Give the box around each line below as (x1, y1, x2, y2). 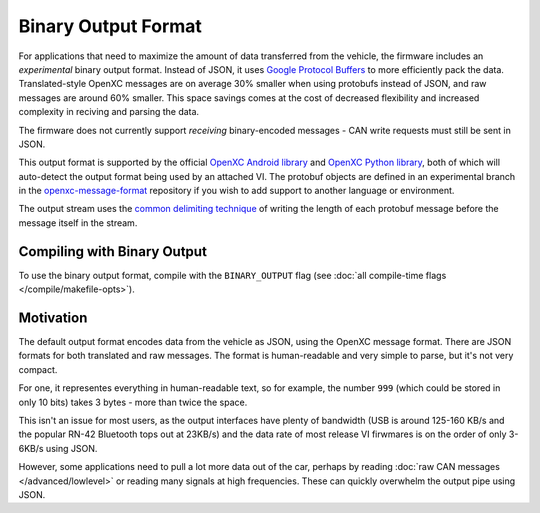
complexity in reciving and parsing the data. (18, 106, 200, 118)
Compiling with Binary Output (18, 243, 207, 260)
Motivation (18, 309, 88, 326)
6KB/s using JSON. (18, 442, 98, 454)
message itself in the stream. (18, 216, 138, 229)
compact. (18, 363, 58, 375)
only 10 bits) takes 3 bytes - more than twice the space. (18, 396, 248, 408)
